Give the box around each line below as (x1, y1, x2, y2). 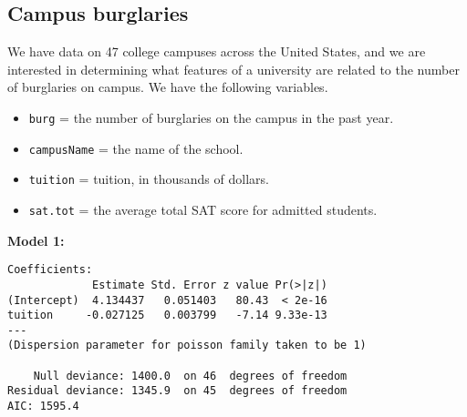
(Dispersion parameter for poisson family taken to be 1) (7, 339, 367, 352)
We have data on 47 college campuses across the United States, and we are (7, 42, 426, 61)
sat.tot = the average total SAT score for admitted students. (28, 199, 378, 219)
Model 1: (7, 230, 65, 249)
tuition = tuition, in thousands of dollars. (28, 169, 269, 188)
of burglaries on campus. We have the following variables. (7, 77, 328, 97)
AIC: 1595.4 (7, 400, 79, 413)
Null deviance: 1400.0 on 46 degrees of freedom (33, 369, 348, 382)
